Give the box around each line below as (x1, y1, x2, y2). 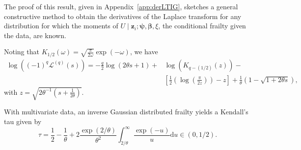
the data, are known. (4, 30, 66, 40)
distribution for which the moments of (4, 21, 118, 31)
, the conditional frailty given (158, 21, 246, 31)
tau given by (4, 116, 42, 127)
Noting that (4, 46, 39, 57)
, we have (130, 46, 158, 57)
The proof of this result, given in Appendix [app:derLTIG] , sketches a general (4, 1, 238, 11)
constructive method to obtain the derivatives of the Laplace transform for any (4, 11, 242, 21)
